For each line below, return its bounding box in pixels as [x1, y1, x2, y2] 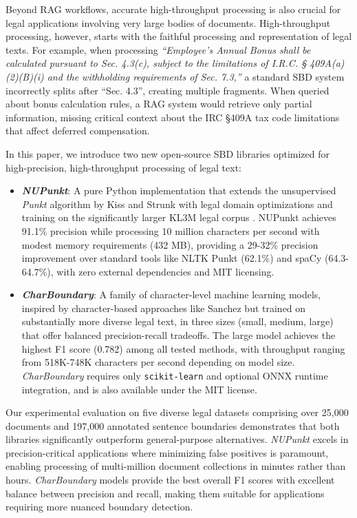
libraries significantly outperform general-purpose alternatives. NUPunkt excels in [6, 432, 349, 446]
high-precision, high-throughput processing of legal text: [6, 160, 242, 174]
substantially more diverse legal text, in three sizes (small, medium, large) [21, 314, 334, 329]
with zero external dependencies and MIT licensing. [56, 264, 274, 278]
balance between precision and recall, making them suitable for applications [6, 486, 325, 500]
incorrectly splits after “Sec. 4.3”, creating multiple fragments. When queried [6, 83, 329, 97]
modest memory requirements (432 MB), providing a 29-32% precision [21, 237, 318, 251]
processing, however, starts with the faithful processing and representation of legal [6, 29, 352, 43]
